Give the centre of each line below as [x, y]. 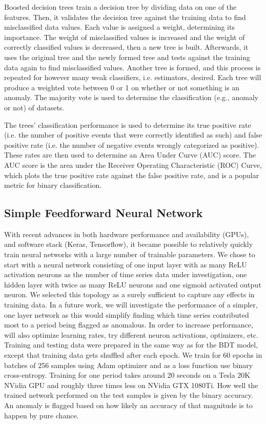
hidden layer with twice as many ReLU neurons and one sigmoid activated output [133, 284]
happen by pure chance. [42, 415]
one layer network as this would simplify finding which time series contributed [127, 314]
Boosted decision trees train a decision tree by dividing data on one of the [120, 7]
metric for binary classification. [53, 185]
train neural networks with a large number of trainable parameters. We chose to [130, 254]
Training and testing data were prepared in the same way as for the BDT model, [131, 345]
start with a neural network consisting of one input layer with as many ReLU [126, 264]
